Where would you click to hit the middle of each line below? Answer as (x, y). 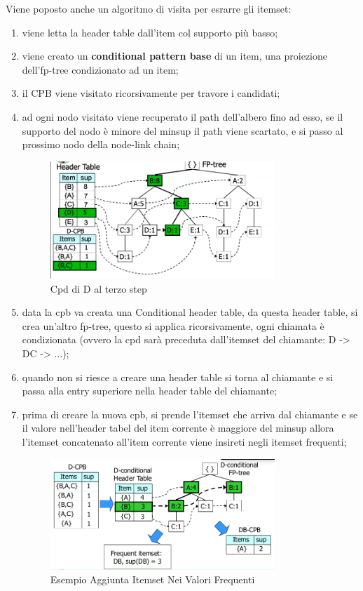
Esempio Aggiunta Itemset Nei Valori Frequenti (152, 579)
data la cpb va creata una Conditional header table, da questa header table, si (190, 312)
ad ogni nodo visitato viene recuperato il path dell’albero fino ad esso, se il (183, 116)
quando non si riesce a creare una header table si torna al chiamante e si (178, 377)
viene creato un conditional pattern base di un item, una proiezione (174, 56)
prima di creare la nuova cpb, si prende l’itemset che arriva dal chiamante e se (190, 414)
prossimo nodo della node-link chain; (101, 144)
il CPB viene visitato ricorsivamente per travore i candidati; (151, 93)
